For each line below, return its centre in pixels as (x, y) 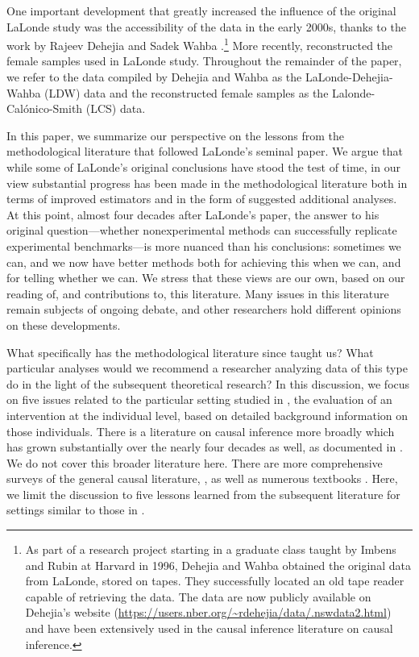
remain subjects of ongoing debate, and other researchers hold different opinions (204, 309)
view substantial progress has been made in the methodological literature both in (207, 183)
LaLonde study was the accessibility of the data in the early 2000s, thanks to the (206, 26)
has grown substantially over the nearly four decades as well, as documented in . (205, 447)
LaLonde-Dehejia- (349, 77)
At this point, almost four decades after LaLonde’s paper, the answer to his (193, 214)
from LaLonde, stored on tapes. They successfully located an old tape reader (215, 581)
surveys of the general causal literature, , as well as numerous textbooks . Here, (202, 478)
